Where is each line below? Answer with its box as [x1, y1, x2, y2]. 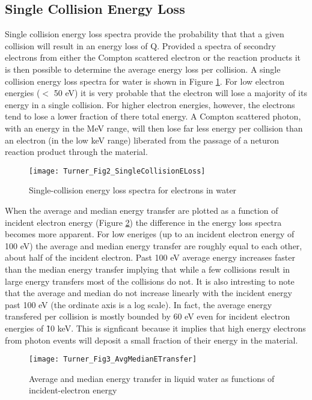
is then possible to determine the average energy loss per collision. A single [5, 62, 281, 75]
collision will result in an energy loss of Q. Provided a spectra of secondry [5, 39, 276, 52]
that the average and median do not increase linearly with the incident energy [5, 286, 292, 299]
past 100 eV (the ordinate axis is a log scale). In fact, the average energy [5, 298, 272, 311]
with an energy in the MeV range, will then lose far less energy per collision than [5, 121, 303, 134]
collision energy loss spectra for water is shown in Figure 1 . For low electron [5, 74, 285, 87]
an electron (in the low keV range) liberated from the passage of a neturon [5, 133, 280, 146]
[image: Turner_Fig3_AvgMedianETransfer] [29, 355, 197, 364]
